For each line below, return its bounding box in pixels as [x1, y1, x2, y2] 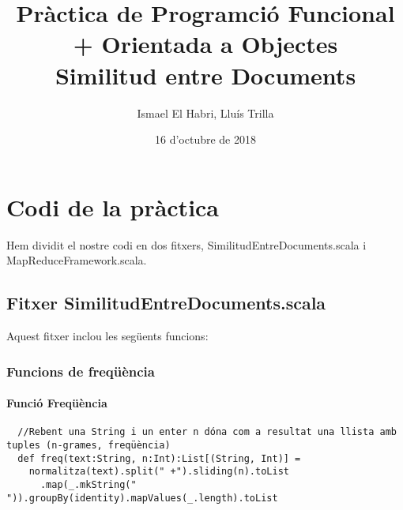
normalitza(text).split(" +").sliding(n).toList [28, 466, 289, 478]
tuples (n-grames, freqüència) [6, 439, 171, 451]
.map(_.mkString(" [40, 478, 137, 490]
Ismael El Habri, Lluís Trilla [137, 104, 274, 121]
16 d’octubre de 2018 [155, 131, 256, 148]
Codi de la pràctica [6, 190, 220, 223]
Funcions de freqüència [6, 361, 155, 381]
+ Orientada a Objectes [73, 28, 338, 60]
